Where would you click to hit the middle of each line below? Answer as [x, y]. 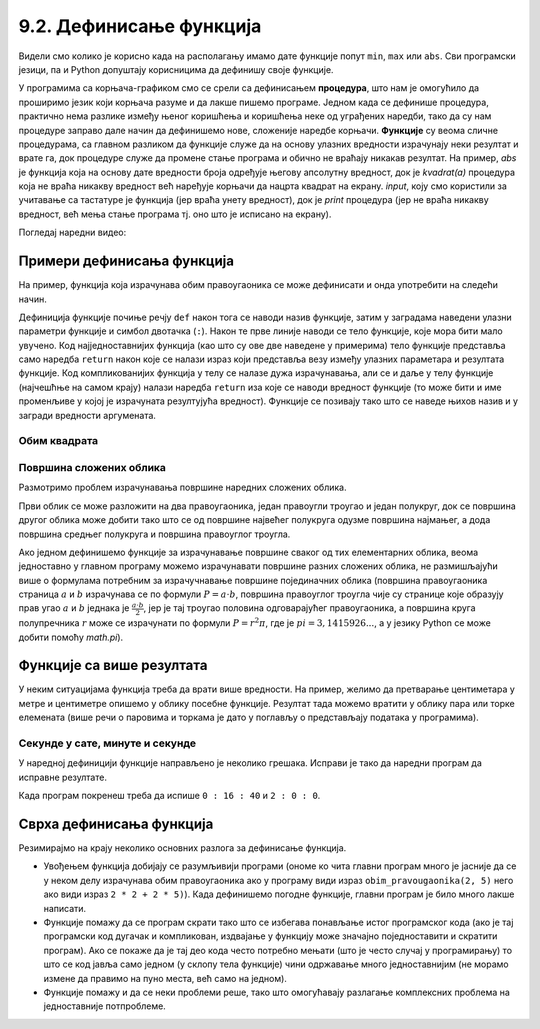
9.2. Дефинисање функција [140, 26]
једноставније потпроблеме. [105, 1006]
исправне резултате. [62, 777]
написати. [65, 908]
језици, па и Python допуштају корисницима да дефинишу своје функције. [176, 69]
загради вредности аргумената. [87, 415]
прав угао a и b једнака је [74, 608]
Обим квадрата [58, 441]
